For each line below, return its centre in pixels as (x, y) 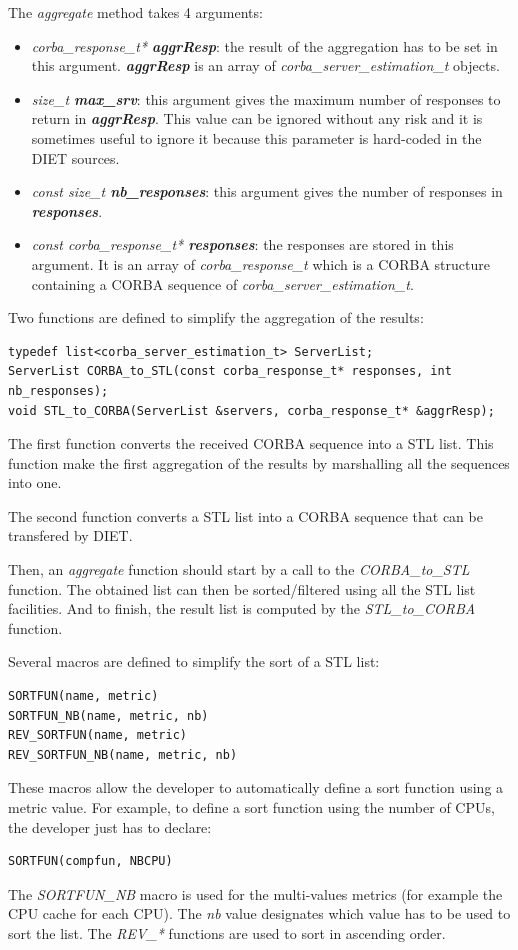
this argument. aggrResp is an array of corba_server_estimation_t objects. (265, 65)
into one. (35, 482)
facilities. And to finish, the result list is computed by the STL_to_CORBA (242, 608)
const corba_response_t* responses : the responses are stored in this (242, 244)
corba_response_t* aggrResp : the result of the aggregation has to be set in (264, 45)
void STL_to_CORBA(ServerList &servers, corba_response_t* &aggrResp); (251, 410)
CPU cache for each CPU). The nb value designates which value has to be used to (259, 913)
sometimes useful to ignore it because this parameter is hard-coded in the (256, 137)
